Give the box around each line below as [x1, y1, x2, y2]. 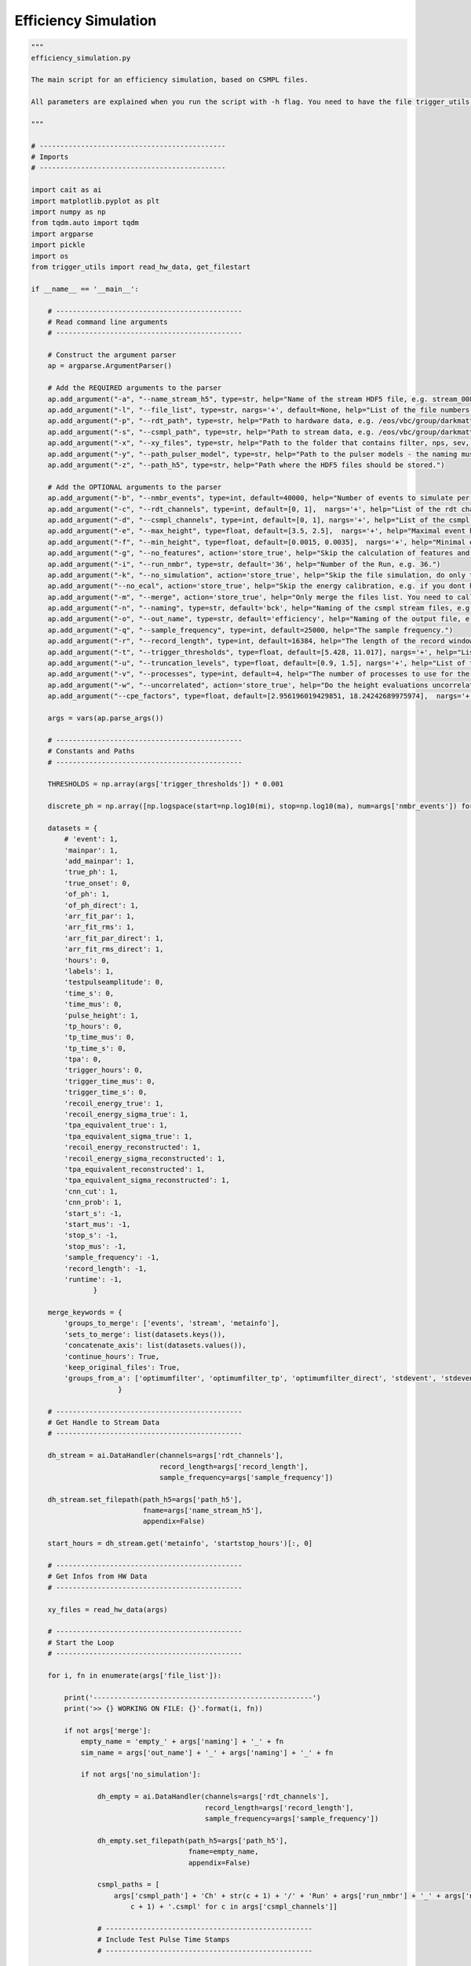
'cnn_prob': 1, [64, 1198, 123, 1207]
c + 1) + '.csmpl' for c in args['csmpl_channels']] [130, 1902, 338, 1911]
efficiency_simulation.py [31, 53, 131, 62]
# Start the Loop [47, 1638, 115, 1647]
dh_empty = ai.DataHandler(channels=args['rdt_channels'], [97, 1792, 330, 1801]
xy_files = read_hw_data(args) [47, 1605, 168, 1614]
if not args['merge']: [64, 1726, 152, 1735]
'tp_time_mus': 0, [64, 1033, 135, 1042]
